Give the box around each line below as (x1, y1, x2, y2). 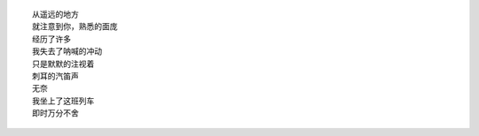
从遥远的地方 (32, 10, 79, 19)
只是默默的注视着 (32, 58, 95, 69)
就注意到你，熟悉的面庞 (32, 22, 118, 32)
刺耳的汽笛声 (32, 71, 79, 81)
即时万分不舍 (32, 109, 79, 118)
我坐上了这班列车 (32, 95, 95, 106)
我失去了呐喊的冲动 (32, 47, 102, 57)
